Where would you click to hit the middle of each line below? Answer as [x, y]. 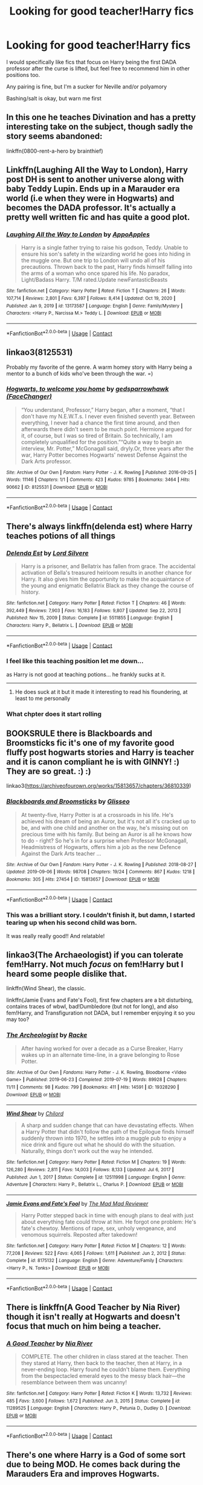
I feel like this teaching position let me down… [75, 661]
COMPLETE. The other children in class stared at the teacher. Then [105, 1357]
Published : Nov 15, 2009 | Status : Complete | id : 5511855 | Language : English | [89, 618]
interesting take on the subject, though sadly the [100, 127]
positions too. [23, 74]
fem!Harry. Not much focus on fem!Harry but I [95, 964]
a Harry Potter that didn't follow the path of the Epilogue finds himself [108, 1132]
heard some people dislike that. [67, 974]
